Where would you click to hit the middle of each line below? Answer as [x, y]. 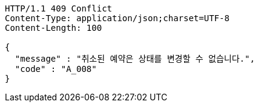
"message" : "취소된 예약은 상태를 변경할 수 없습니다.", [135, 59]
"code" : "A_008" [56, 69]
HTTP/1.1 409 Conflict [59, 8]
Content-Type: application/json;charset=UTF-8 [117, 18]
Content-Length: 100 [54, 28]
